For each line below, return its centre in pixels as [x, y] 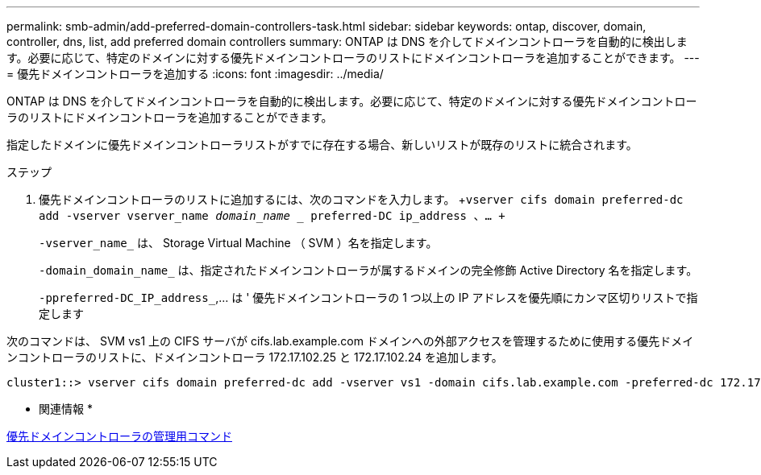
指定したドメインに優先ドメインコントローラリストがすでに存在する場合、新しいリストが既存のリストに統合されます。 [322, 145]
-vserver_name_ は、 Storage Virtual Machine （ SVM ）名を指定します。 [238, 243]
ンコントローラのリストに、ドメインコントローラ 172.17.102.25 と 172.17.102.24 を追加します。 [255, 357]
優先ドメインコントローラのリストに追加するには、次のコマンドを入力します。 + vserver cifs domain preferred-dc [361, 199]
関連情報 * [66, 409]
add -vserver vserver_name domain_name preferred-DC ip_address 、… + [272, 216]
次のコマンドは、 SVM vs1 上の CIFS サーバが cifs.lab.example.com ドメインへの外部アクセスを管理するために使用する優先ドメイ [350, 341]
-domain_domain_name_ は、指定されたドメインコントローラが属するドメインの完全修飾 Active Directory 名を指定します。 [368, 270]
